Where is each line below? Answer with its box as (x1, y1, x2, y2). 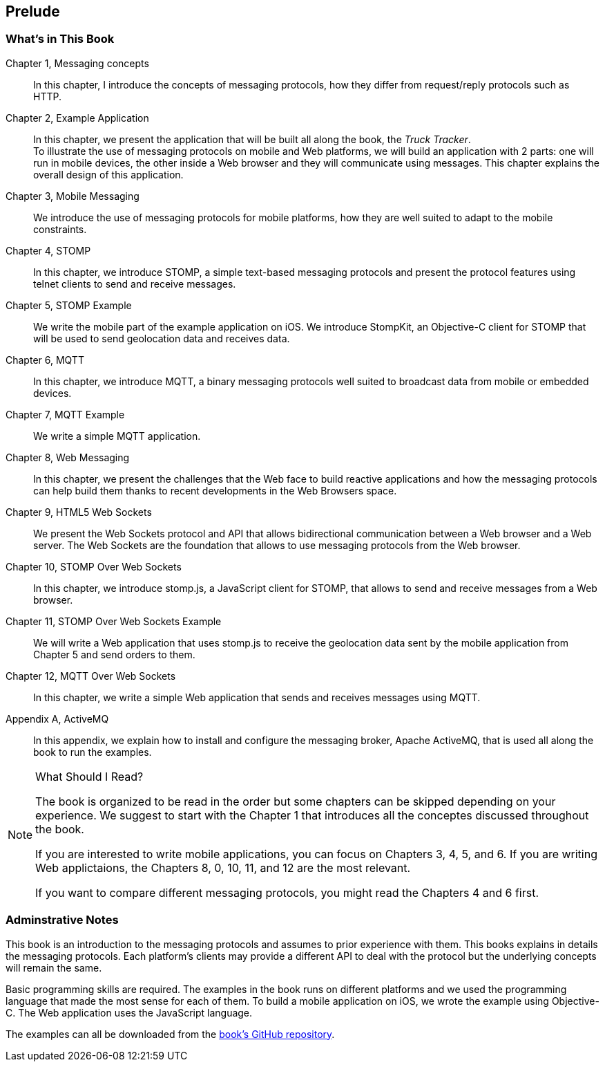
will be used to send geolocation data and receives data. (33, 332, 290, 344)
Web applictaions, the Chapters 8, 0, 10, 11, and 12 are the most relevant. (35, 860, 411, 875)
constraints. (33, 223, 87, 235)
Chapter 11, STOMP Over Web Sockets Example (6, 615, 222, 627)
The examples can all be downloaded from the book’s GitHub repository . (6, 1028, 335, 1040)
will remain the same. (6, 961, 102, 974)
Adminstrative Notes (6, 913, 119, 927)
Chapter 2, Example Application (6, 111, 149, 124)
